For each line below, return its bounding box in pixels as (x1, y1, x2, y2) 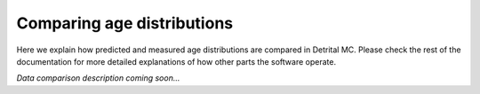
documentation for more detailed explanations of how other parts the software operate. (16, 56, 337, 67)
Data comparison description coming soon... (16, 73, 180, 83)
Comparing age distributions (16, 13, 234, 33)
